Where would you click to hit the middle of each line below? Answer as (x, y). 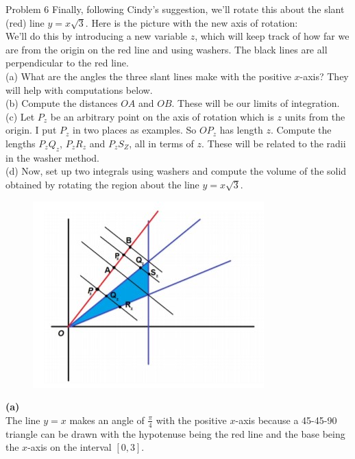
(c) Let (20, 116)
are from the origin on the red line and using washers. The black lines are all (167, 49)
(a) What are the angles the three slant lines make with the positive (148, 76)
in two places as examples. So (135, 130)
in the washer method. (53, 157)
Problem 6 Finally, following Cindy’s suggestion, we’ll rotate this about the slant (175, 9)
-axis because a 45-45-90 (286, 420)
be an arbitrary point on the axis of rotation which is (162, 116)
